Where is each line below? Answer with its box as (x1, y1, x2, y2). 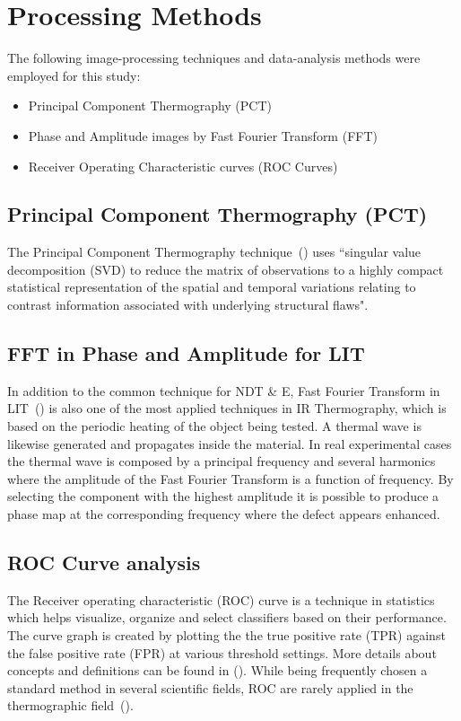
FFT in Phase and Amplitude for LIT (7, 339, 365, 367)
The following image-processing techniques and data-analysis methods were (7, 48, 421, 67)
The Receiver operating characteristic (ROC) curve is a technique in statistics (7, 590, 435, 609)
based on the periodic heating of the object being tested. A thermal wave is (7, 417, 422, 435)
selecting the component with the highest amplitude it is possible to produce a (7, 487, 439, 506)
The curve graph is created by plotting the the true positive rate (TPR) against (7, 626, 446, 645)
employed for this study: (7, 66, 141, 84)
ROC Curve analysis (7, 549, 201, 576)
